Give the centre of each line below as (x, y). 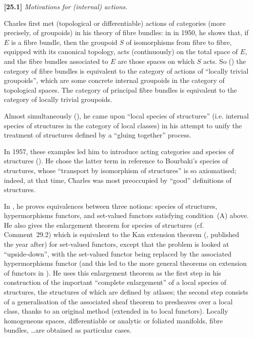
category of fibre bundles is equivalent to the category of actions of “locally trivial (126, 70)
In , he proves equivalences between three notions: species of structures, (111, 206)
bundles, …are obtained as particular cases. (68, 330)
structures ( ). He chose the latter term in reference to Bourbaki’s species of (116, 161)
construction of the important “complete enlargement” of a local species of (115, 282)
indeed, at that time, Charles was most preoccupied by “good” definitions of (118, 180)
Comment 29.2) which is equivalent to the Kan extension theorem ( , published (122, 234)
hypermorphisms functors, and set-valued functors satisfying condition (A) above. (126, 215)
